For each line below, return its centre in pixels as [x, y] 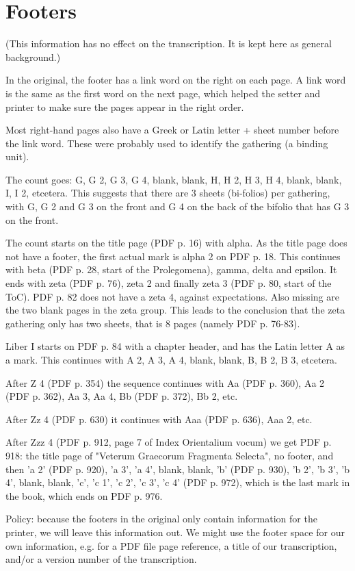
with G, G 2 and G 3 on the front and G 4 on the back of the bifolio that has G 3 [177, 206]
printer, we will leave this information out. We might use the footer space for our [175, 532]
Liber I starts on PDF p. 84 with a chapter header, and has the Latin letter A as [175, 346]
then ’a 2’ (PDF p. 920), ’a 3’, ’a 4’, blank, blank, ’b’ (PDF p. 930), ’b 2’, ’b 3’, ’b [177, 469]
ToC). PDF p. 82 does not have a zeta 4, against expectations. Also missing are [172, 296]
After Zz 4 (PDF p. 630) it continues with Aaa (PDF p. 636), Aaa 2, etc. [159, 419]
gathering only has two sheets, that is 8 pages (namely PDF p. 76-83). [153, 323]
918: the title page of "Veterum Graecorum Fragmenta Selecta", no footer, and [170, 455]
